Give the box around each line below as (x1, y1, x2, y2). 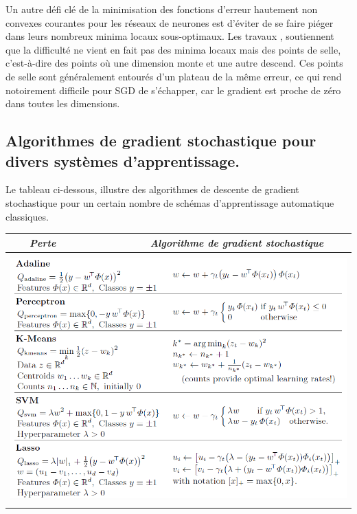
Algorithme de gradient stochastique (150, 235, 324, 249)
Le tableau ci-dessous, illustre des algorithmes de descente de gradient (5, 182, 299, 197)
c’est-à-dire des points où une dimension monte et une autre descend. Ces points (5, 56, 343, 70)
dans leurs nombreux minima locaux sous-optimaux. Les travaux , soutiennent (5, 29, 334, 43)
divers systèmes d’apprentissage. (5, 150, 240, 171)
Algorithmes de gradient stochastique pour (5, 130, 316, 151)
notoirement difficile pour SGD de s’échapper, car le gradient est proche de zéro (5, 82, 341, 97)
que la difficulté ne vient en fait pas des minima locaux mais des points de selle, (5, 42, 341, 56)
